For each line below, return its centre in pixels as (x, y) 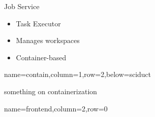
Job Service (22, 6)
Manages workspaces (48, 40)
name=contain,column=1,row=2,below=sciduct (78, 74)
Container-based (41, 57)
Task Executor (38, 23)
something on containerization (51, 91)
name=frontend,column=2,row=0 (56, 108)
